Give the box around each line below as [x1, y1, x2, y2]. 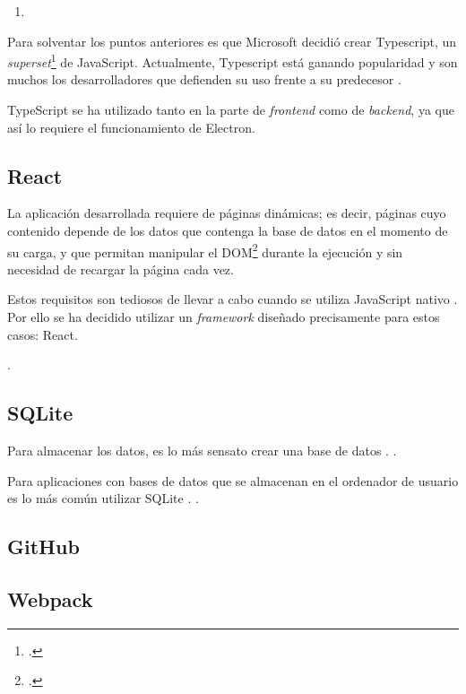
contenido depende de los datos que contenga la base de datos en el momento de [7, 221, 448, 240]
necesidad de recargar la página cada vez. [7, 259, 234, 278]
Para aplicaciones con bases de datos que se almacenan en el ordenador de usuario [7, 471, 459, 490]
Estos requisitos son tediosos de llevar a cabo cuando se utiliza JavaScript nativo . [7, 290, 458, 308]
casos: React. [7, 325, 78, 343]
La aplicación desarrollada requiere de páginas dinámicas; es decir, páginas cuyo [7, 204, 446, 222]
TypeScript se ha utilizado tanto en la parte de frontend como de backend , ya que [7, 100, 454, 119]
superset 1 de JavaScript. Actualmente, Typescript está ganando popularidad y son [7, 50, 458, 71]
